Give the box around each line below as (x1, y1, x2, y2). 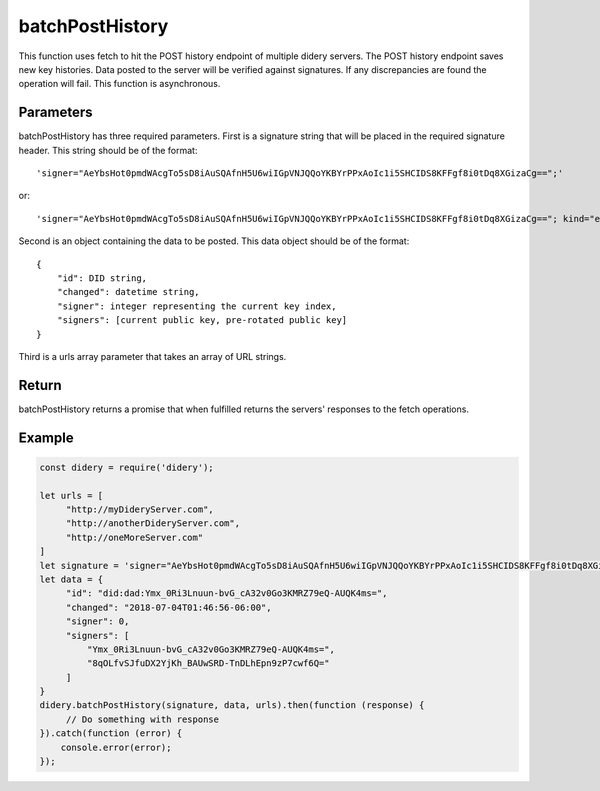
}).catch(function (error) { (39, 728, 183, 739)
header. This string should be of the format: (18, 144, 198, 156)
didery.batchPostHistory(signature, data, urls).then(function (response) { (39, 700, 425, 711)
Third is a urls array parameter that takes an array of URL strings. (18, 350, 287, 362)
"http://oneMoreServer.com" (65, 531, 204, 543)
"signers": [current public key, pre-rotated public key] (56, 315, 348, 326)
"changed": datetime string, (56, 286, 200, 298)
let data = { (39, 573, 104, 585)
